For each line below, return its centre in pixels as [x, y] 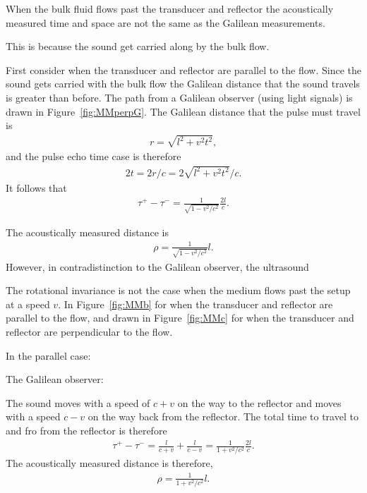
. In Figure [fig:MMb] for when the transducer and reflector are [195, 304]
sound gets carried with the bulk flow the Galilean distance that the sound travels [183, 84]
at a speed [28, 304]
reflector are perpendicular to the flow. [89, 332]
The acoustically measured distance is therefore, [109, 463]
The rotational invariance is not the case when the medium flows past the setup [178, 290]
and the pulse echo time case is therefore [94, 156]
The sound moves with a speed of [78, 402]
